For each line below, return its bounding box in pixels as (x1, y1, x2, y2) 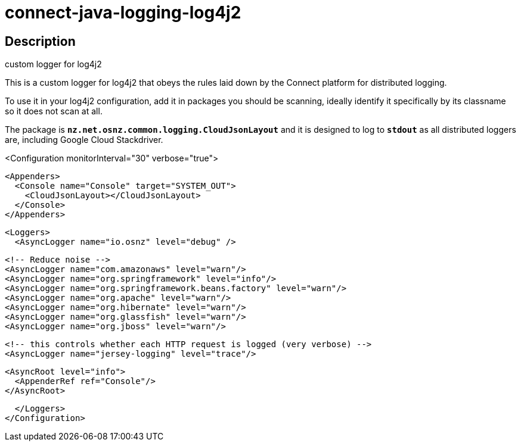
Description (5, 33, 76, 49)
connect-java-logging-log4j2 (5, 2, 241, 23)
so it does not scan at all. (5, 106, 103, 117)
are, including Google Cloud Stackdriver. (5, 135, 163, 145)
